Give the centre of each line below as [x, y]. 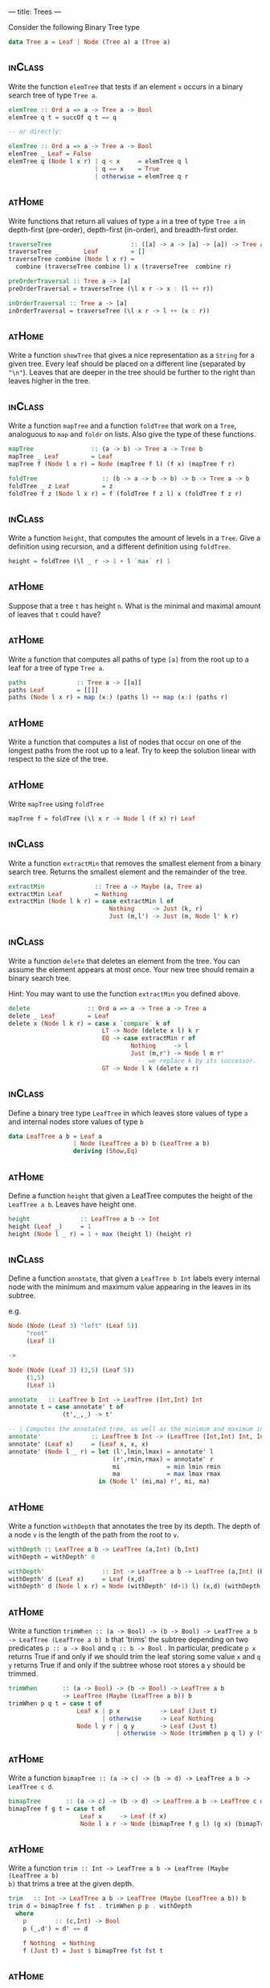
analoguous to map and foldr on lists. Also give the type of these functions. [132, 434]
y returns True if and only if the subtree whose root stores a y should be [127, 1665]
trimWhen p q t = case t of [55, 1704]
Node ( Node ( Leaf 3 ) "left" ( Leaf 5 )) [73, 1326]
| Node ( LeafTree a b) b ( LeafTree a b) [141, 1143]
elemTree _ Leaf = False [50, 154]
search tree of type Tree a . [53, 95]
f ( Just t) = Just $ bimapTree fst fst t [93, 1951]
